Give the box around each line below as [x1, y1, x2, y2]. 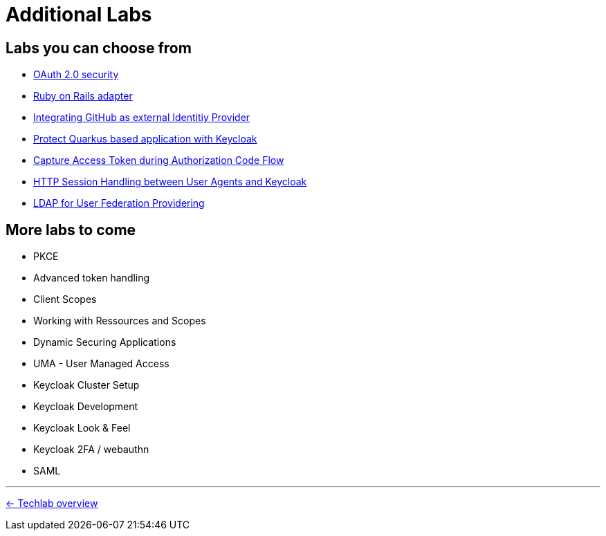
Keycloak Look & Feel [33, 422, 131, 434]
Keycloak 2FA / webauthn [33, 443, 149, 456]
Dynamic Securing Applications [33, 336, 176, 349]
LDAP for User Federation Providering [33, 197, 205, 210]
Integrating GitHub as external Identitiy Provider [33, 111, 250, 124]
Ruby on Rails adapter [33, 90, 133, 102]
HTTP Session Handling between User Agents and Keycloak [33, 176, 307, 188]
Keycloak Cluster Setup [33, 379, 140, 391]
